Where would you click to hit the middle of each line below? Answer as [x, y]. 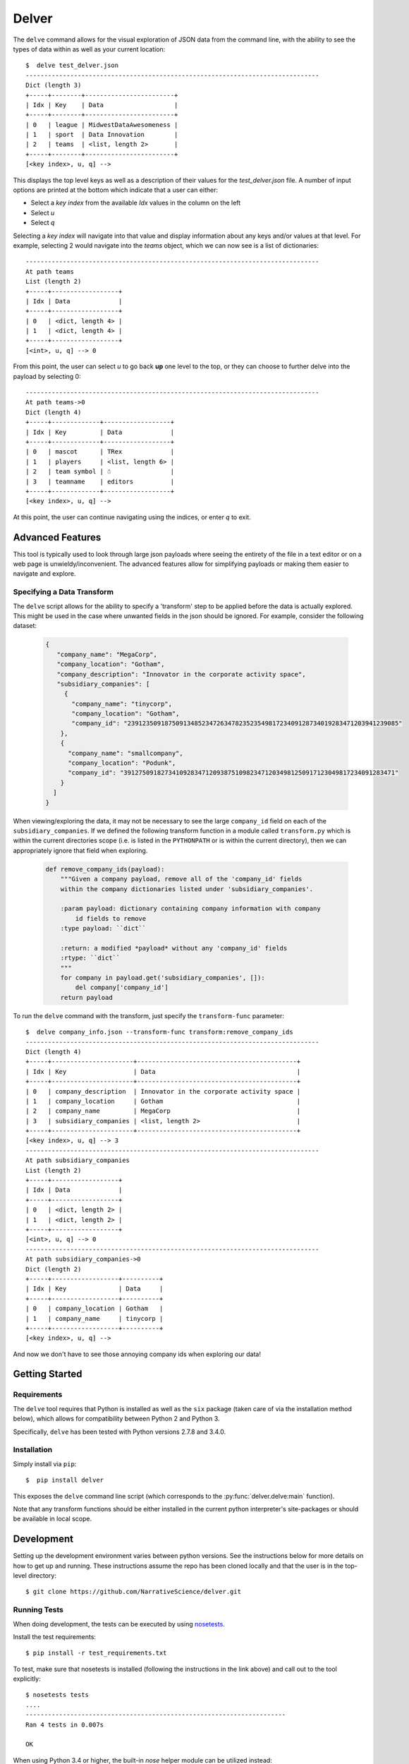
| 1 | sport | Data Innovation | [102, 135]
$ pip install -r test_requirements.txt [96, 1653]
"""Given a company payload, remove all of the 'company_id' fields [181, 879]
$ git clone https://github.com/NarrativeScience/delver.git [133, 1592]
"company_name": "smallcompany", [126, 753]
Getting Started [48, 1374]
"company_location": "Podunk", [122, 763]
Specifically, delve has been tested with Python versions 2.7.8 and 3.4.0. [120, 1432]
